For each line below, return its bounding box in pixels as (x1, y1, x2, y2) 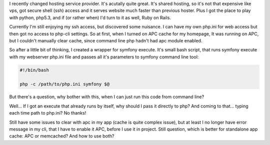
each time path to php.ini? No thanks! (9, 110, 86, 116)
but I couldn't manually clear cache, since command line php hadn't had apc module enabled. (9, 37, 202, 43)
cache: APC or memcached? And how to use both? (9, 133, 114, 139)
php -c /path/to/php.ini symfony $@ (19, 81, 110, 87)
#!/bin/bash (19, 67, 49, 73)
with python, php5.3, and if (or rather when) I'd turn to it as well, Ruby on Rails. (9, 14, 171, 20)
